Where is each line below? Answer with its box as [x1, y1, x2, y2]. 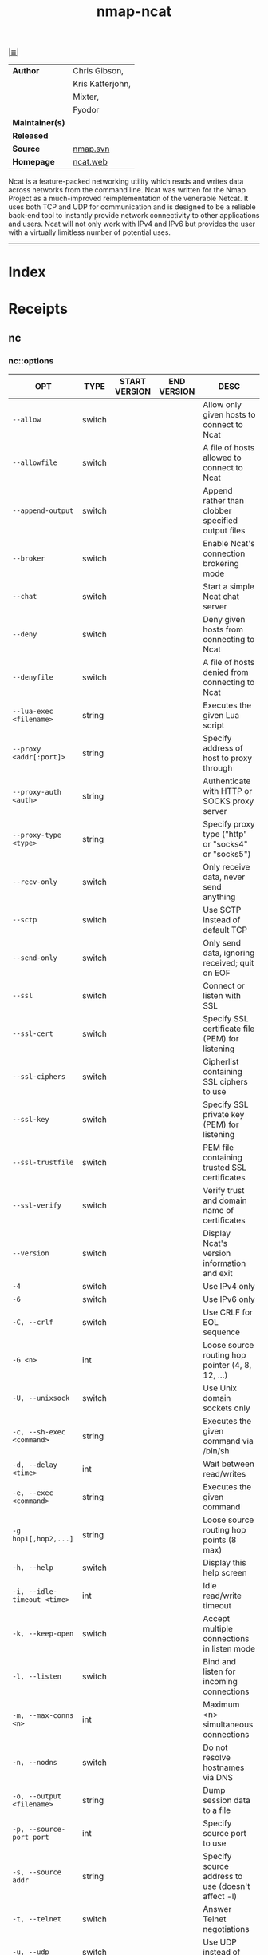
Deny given [203, 614, 246, 625]
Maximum [203, 1699, 240, 1711]
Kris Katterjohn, [73, 78, 132, 89]
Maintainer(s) [12, 117, 65, 129]
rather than [203, 495, 245, 506]
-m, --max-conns [12, 1711, 74, 1720]
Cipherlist [203, 1057, 239, 1068]
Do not [203, 1742, 229, 1753]
